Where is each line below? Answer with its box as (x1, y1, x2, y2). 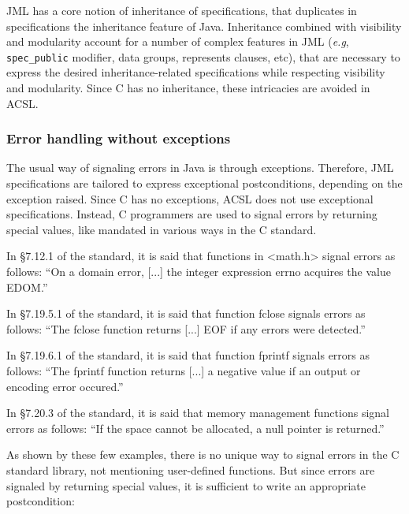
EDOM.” (6, 278, 48, 295)
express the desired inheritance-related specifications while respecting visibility (6, 64, 385, 80)
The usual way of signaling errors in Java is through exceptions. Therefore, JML (6, 159, 394, 176)
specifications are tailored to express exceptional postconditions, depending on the (6, 175, 403, 192)
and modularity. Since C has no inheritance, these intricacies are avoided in (6, 80, 370, 96)
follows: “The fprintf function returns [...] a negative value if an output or (6, 362, 361, 378)
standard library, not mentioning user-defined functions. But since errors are (6, 461, 375, 478)
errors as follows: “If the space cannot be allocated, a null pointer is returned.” (6, 419, 385, 436)
